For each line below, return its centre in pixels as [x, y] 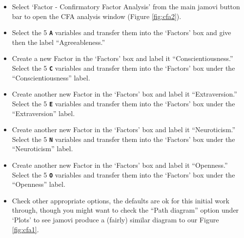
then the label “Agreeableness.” [59, 42]
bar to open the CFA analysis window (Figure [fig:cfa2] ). [97, 16]
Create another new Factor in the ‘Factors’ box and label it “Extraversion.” [124, 94]
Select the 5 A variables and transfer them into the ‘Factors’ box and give [122, 32]
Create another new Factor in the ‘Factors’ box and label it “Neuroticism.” [124, 129]
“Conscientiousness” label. [51, 77]
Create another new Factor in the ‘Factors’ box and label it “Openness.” [120, 165]
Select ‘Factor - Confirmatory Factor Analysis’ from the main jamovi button [126, 6]
